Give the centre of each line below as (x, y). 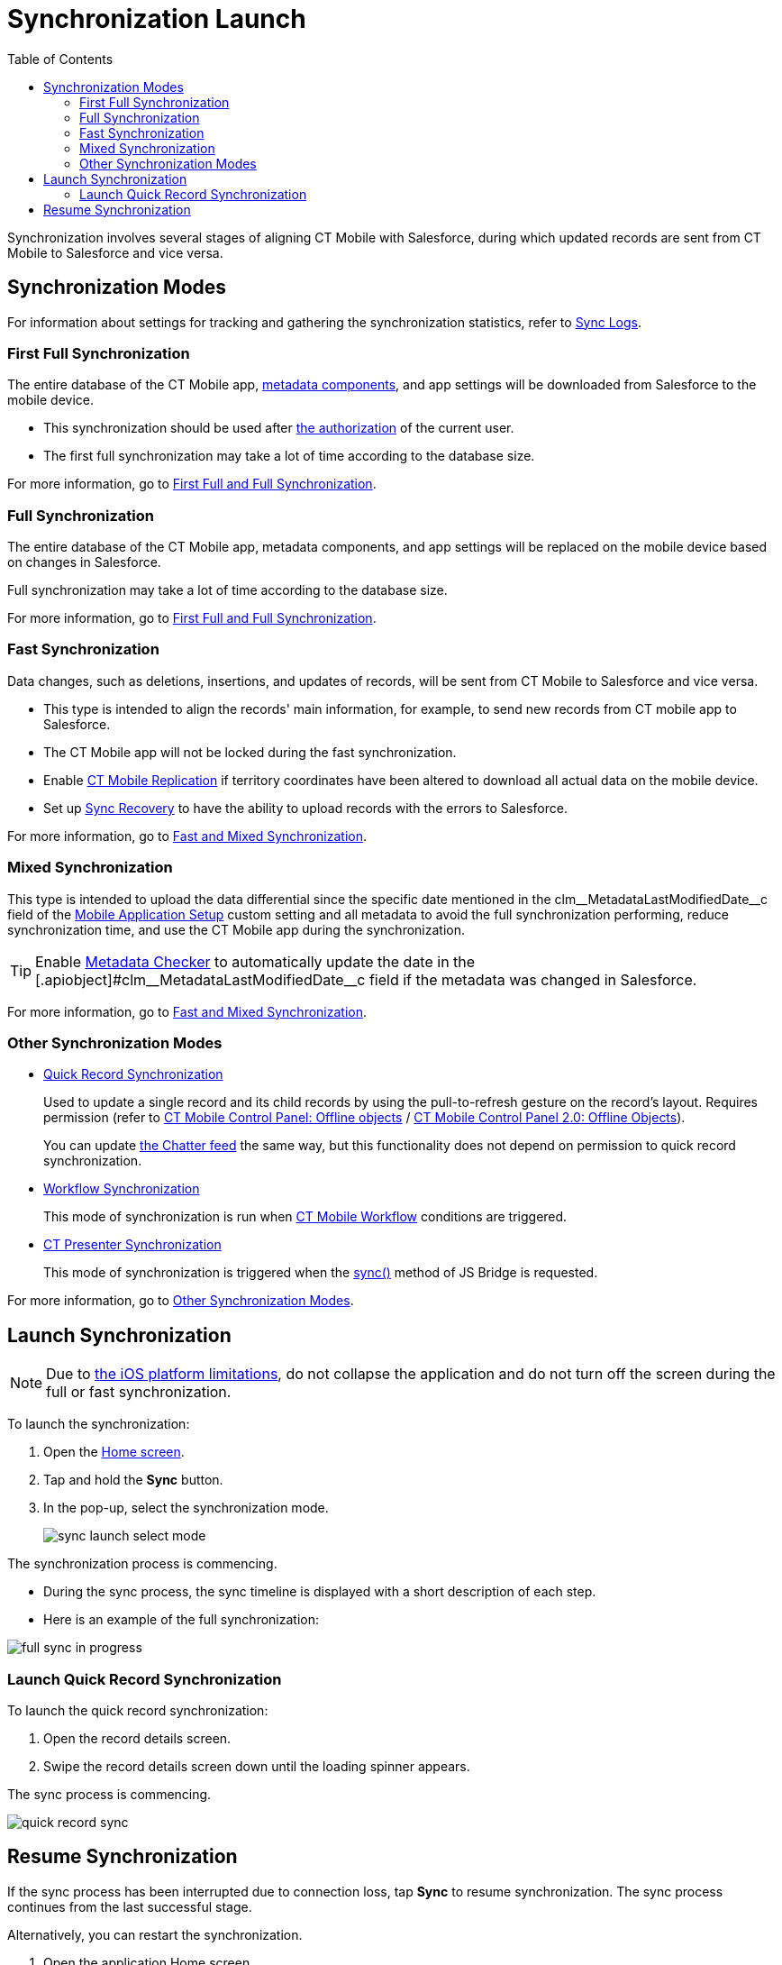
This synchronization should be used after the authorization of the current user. (279, 428)
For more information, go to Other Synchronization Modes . (181, 1301)
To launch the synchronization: (99, 1424)
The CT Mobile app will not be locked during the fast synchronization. (250, 752)
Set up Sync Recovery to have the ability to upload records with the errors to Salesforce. (305, 808)
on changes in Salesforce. (84, 562)
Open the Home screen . (114, 1452)
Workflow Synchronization (122, 1189)
